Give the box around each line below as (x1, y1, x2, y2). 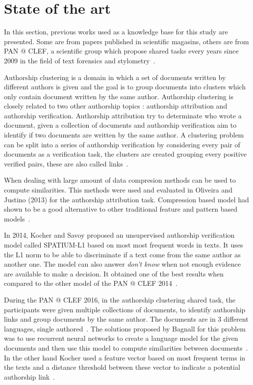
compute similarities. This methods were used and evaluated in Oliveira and (4, 185, 232, 195)
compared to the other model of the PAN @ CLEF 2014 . (4, 278, 177, 288)
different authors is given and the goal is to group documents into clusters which (4, 82, 246, 92)
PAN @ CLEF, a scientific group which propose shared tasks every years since (4, 46, 239, 56)
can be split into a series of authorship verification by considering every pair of (4, 139, 240, 149)
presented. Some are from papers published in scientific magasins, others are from (4, 36, 249, 46)
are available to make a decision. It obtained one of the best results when (4, 268, 224, 278)
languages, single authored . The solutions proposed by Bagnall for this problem (4, 323, 246, 333)
